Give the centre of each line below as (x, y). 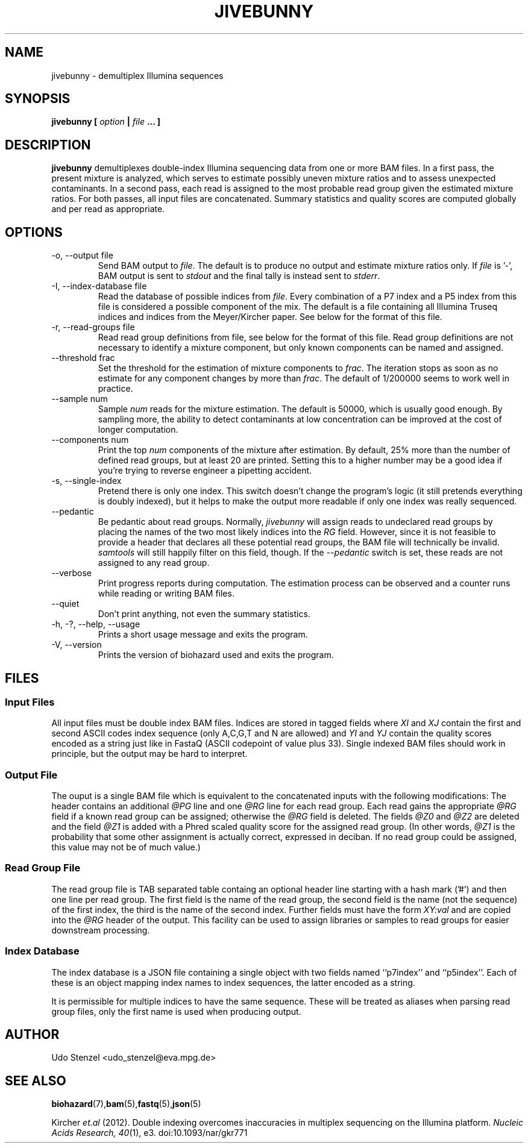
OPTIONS (34, 232)
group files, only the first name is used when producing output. (176, 1011)
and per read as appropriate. (108, 209)
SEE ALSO (36, 1081)
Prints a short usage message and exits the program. (203, 635)
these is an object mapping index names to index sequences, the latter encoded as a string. (233, 982)
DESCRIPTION (48, 145)
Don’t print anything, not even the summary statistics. (204, 614)
